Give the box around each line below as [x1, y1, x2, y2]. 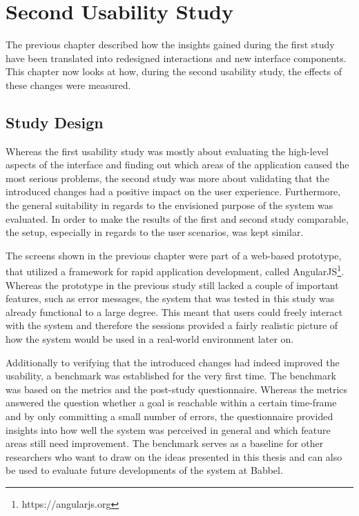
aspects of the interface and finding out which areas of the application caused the [6, 157, 349, 172]
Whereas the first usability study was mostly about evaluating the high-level [6, 143, 329, 158]
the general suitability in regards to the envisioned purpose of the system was [6, 198, 333, 212]
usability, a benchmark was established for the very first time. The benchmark [6, 368, 336, 383]
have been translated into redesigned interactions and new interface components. [6, 50, 347, 65]
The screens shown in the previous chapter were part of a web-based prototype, [6, 248, 342, 262]
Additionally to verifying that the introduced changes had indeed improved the [6, 355, 340, 369]
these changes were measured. [6, 77, 131, 92]
